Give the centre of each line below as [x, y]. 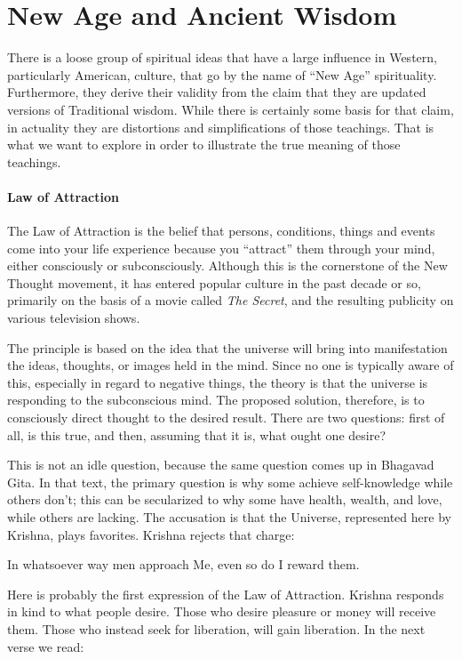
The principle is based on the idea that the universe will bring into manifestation [227, 347]
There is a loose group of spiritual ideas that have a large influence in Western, [222, 57]
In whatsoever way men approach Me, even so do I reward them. [183, 564]
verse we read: [46, 646]
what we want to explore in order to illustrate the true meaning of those [204, 145]
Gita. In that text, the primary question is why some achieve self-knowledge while [230, 482]
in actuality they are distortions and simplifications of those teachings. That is [221, 127]
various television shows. [74, 318]
